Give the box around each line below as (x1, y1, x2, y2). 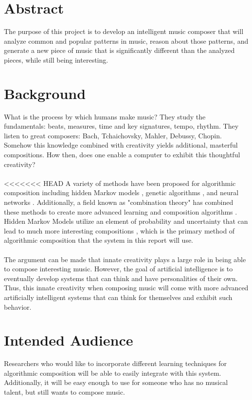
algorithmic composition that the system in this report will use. (4, 235, 194, 245)
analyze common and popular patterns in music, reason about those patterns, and (4, 35, 249, 46)
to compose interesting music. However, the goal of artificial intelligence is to (4, 264, 233, 274)
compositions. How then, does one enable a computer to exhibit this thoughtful (4, 150, 240, 159)
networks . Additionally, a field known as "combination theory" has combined (4, 197, 234, 207)
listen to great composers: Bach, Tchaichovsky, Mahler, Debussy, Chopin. (4, 130, 222, 140)
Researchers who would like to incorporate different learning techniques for (4, 358, 227, 368)
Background (4, 83, 86, 103)
